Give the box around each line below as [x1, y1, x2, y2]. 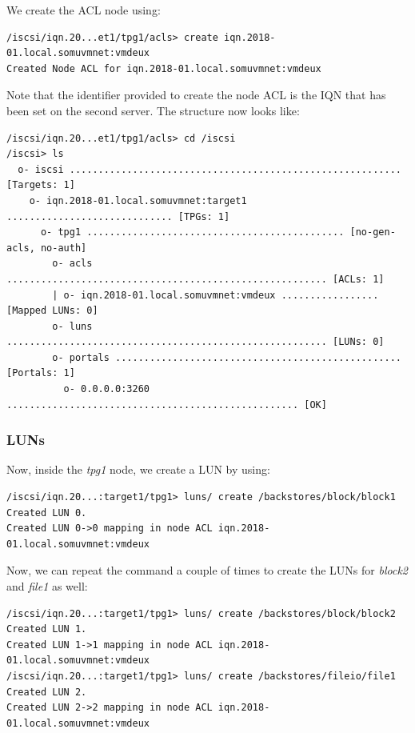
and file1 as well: [6, 578, 88, 595]
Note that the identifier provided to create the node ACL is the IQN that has [6, 86, 386, 103]
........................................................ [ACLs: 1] [6, 273, 385, 285]
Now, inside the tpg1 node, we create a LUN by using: [6, 461, 270, 478]
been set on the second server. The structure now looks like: [6, 102, 300, 118]
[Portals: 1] [6, 367, 75, 379]
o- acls [52, 258, 93, 270]
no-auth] [40, 242, 87, 254]
